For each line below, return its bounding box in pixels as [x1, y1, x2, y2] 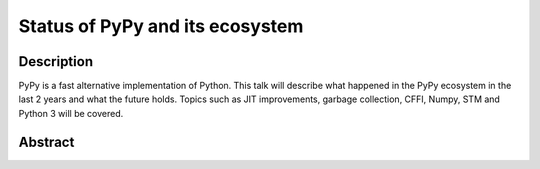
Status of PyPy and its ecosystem [18, 15, 304, 37]
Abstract [18, 133, 75, 150]
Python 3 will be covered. [18, 107, 124, 119]
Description [18, 53, 94, 70]
